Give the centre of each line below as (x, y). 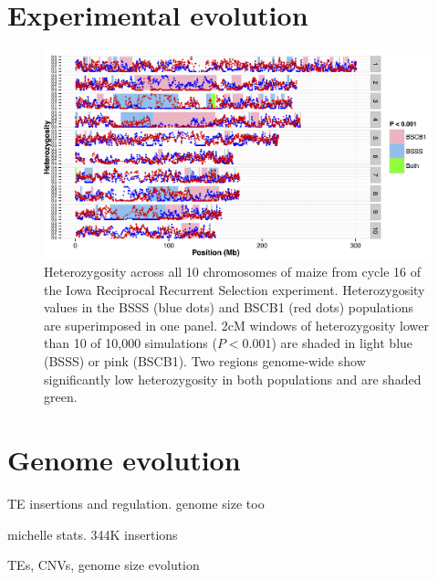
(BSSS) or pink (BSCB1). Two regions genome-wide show (205, 361)
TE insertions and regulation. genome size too (136, 503)
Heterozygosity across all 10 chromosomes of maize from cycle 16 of (233, 272)
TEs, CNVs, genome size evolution (104, 565)
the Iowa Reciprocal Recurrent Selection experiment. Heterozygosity (235, 289)
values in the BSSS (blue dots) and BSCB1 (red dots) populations (229, 307)
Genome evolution (124, 460)
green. (61, 397)
